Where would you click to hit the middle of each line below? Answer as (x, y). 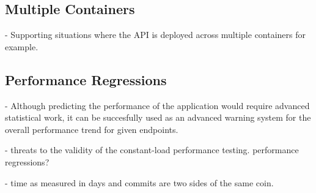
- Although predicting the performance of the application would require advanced (157, 105)
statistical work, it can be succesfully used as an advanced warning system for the (158, 117)
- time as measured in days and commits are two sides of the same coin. (139, 182)
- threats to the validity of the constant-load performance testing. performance (152, 150)
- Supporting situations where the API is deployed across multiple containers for (156, 35)
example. (22, 46)
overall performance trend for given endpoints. (92, 129)
